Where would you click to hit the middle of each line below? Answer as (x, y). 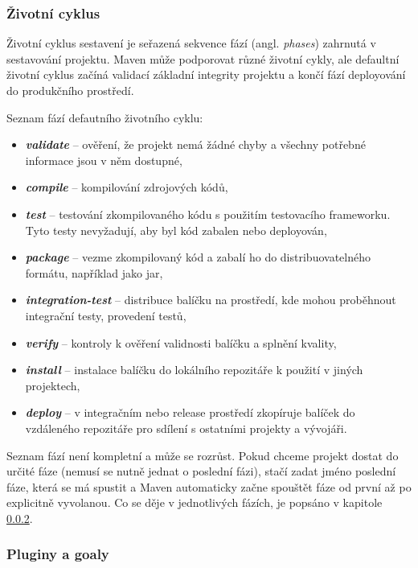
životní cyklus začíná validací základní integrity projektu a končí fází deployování (206, 74)
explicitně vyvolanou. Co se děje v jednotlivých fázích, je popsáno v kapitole (195, 502)
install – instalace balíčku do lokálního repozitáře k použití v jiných (194, 370)
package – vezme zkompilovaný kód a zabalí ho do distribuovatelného (198, 257)
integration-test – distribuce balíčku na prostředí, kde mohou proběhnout (211, 300)
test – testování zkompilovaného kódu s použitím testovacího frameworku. (208, 214)
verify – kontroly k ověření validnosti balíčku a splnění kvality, (181, 342)
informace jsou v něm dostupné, (104, 160)
